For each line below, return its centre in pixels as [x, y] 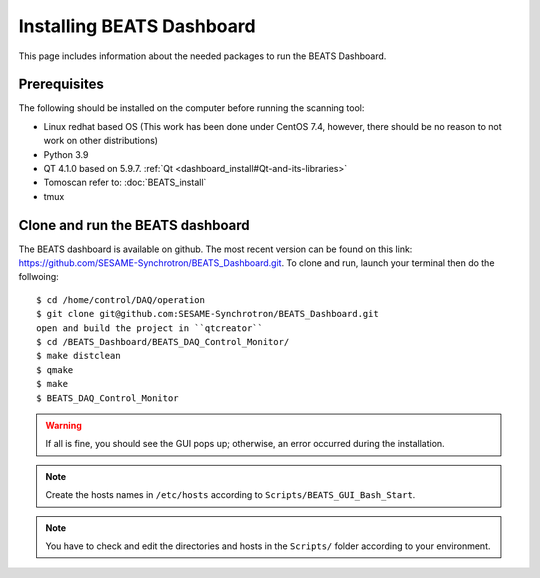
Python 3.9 [66, 154]
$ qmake [55, 369]
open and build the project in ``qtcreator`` [150, 328]
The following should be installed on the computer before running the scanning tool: [191, 108]
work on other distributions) [101, 141]
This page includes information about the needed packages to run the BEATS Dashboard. [202, 56]
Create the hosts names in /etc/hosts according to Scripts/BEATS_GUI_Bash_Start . [230, 495]
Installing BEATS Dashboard [137, 26]
